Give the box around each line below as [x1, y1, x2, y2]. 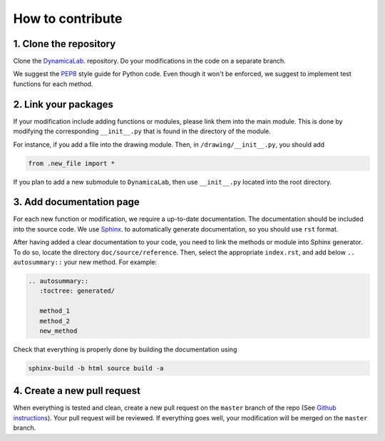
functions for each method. [13, 79, 93, 88]
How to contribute [13, 11, 123, 26]
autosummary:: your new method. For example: [13, 257, 157, 266]
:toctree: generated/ [39, 287, 115, 295]
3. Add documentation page [13, 196, 140, 208]
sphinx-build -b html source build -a [28, 364, 164, 372]
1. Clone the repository [13, 38, 116, 50]
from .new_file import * [28, 159, 115, 167]
